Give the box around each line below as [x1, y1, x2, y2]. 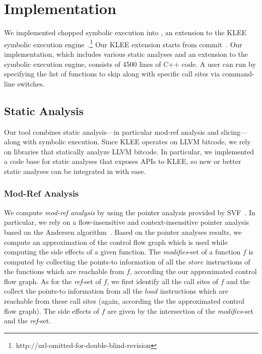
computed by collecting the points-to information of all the [4, 256, 186, 267]
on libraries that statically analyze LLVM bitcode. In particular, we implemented [4, 146, 254, 156]
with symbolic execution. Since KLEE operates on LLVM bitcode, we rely [23, 136, 251, 147]
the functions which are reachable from [4, 266, 124, 277]
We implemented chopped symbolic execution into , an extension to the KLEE [4, 27, 247, 38]
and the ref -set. [4, 315, 51, 326]
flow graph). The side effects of [4, 305, 99, 316]
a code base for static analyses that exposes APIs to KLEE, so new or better [4, 156, 241, 166]
